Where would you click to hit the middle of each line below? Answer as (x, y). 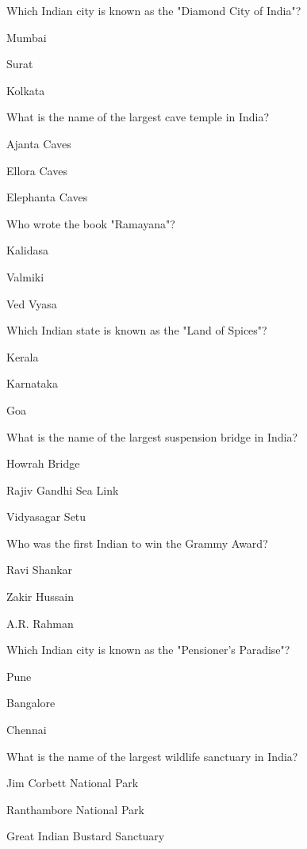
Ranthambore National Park (75, 809)
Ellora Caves (37, 170)
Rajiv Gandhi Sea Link (63, 490)
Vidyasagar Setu (46, 516)
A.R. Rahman (40, 623)
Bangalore (31, 703)
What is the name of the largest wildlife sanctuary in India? (152, 756)
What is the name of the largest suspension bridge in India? (152, 436)
